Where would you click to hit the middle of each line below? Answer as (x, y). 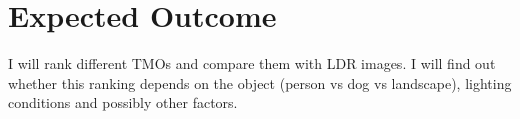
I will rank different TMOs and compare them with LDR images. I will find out (252, 63)
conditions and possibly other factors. (123, 102)
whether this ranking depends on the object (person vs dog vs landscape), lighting (260, 82)
